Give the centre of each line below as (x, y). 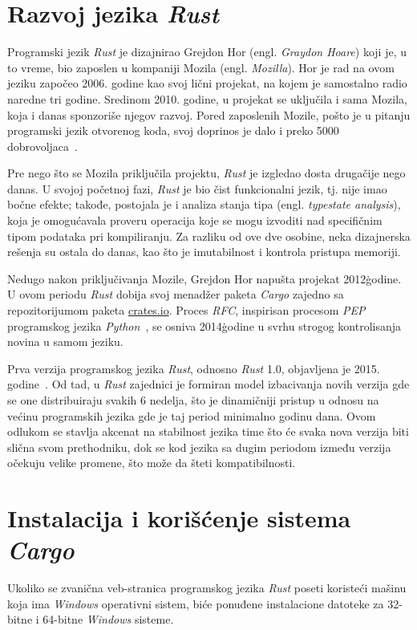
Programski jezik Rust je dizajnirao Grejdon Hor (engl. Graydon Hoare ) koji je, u (207, 52)
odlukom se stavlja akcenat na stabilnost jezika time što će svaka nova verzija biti (208, 431)
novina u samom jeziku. (65, 341)
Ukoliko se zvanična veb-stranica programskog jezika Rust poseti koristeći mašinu (207, 588)
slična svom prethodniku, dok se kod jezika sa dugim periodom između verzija (199, 447)
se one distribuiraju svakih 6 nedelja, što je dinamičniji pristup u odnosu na (193, 400)
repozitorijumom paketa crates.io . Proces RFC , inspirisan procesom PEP (186, 310)
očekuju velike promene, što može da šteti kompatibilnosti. (152, 463)
